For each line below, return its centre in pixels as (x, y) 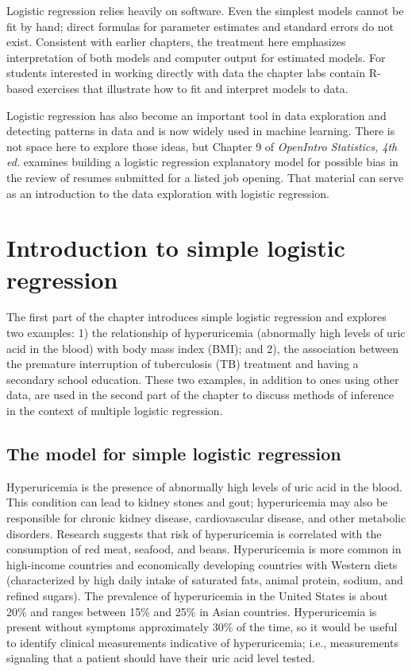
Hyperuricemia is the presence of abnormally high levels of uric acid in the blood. (204, 486)
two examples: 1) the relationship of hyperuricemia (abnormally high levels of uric (206, 333)
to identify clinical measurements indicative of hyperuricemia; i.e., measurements (202, 642)
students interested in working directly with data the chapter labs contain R (192, 73)
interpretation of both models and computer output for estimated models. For (196, 57)
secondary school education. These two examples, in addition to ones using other (203, 379)
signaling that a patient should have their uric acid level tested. (161, 658)
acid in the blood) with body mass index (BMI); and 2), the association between (203, 348)
